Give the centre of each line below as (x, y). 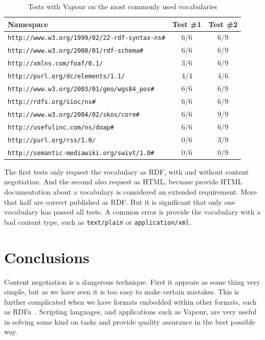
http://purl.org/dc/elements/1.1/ (67, 77)
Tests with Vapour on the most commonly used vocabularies (123, 6)
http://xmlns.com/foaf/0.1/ (56, 64)
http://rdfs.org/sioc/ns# (52, 102)
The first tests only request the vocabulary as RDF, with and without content (126, 171)
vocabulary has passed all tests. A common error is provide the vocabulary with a (132, 212)
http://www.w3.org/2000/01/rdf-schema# (75, 51)
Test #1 (187, 24)
